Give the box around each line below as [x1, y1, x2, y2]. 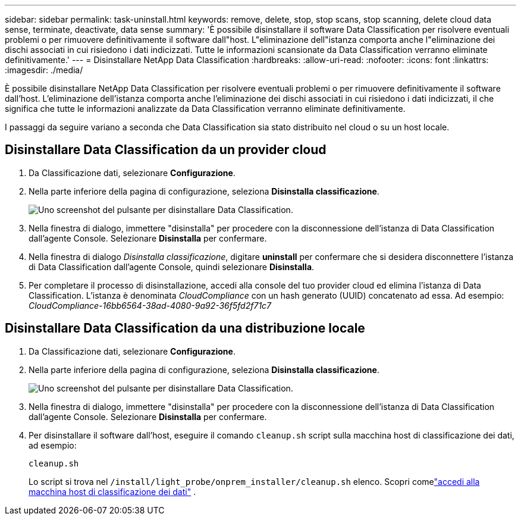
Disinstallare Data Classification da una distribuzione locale [5, 321, 365, 336]
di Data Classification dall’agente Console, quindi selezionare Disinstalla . [29, 261, 315, 272]
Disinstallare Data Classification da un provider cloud [5, 142, 327, 158]
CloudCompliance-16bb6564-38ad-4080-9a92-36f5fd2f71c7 [29, 300, 272, 311]
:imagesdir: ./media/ [5, 65, 83, 75]
